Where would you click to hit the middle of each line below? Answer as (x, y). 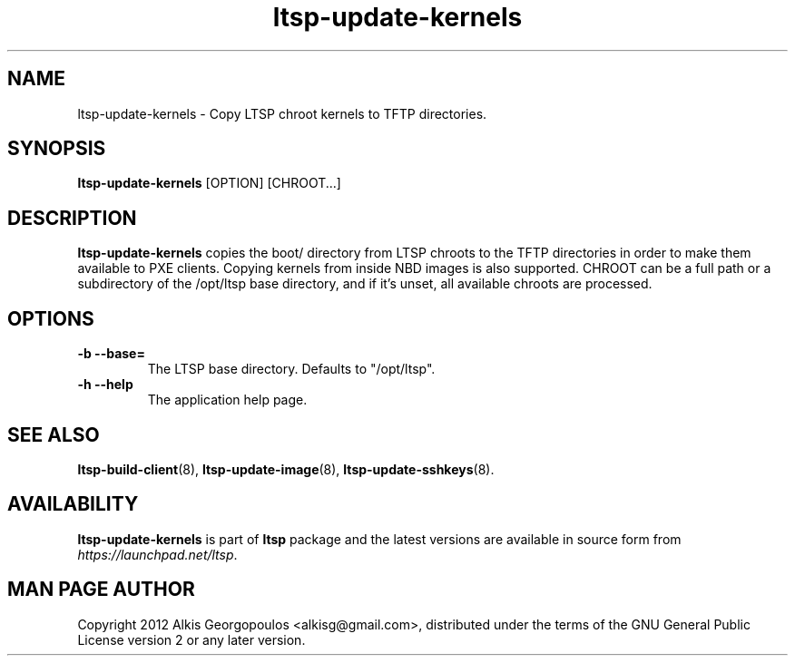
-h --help (105, 385)
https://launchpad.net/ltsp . (157, 554)
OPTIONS (51, 318)
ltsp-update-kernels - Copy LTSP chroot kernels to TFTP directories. (282, 113)
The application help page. (227, 400)
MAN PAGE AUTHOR (101, 590)
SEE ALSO (54, 434)
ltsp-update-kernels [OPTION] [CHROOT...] (209, 183)
